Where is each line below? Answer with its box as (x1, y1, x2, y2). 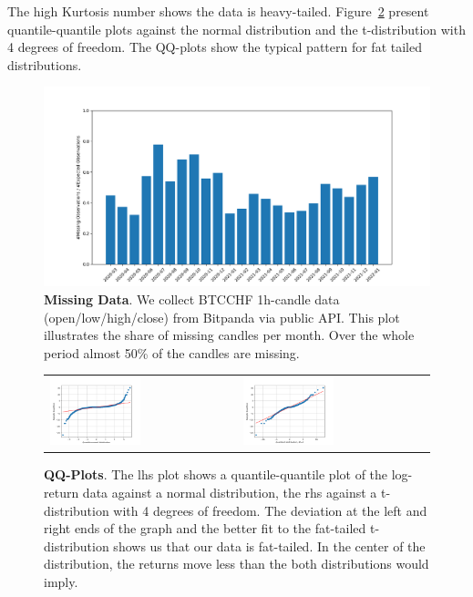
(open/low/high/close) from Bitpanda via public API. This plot (44, 307, 400, 326)
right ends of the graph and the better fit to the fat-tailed (44, 519, 366, 538)
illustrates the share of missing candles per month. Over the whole (44, 325, 415, 345)
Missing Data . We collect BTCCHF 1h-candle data (44, 290, 340, 308)
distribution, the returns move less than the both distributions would (44, 554, 429, 573)
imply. (44, 572, 78, 592)
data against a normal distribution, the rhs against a (82, 483, 377, 502)
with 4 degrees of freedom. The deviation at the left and (113, 500, 427, 520)
